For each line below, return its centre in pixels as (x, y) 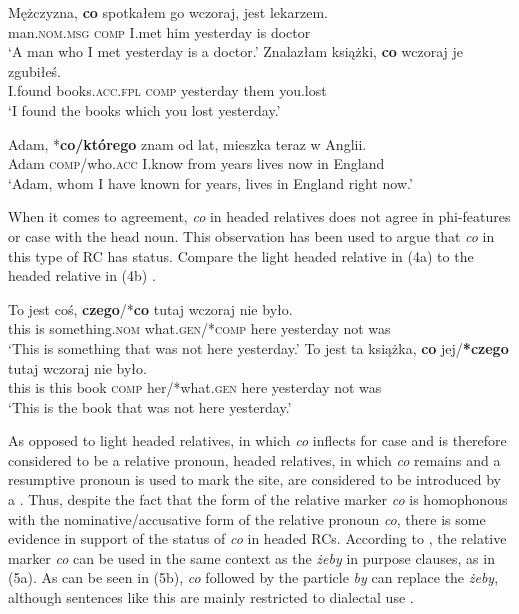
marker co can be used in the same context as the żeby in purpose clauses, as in (251, 557)
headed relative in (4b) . (82, 275)
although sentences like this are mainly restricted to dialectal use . (211, 597)
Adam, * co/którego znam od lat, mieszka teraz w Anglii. (187, 143)
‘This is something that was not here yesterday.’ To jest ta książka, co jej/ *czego (258, 347)
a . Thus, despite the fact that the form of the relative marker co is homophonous (258, 499)
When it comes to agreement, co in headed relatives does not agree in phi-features (259, 216)
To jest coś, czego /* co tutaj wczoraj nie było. (150, 308)
